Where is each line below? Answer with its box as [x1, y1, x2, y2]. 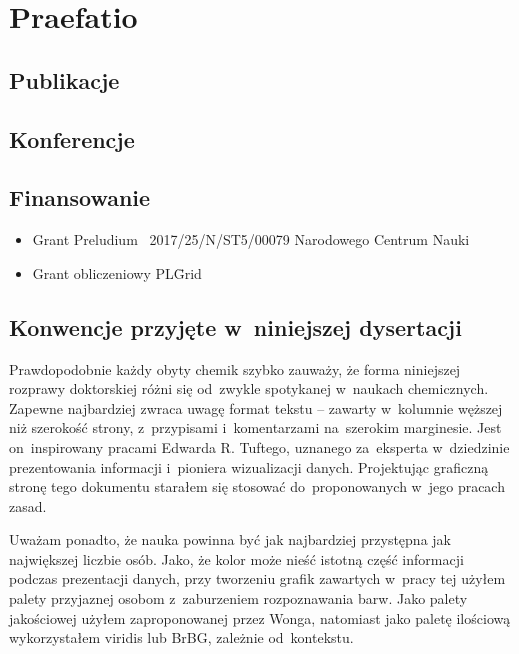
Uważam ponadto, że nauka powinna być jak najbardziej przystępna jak [9, 529, 451, 550]
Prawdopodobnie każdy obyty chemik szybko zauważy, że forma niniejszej [9, 358, 461, 379]
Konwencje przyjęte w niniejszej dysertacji [9, 311, 462, 342]
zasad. [9, 495, 47, 516]
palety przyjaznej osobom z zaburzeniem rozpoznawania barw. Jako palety [9, 588, 468, 609]
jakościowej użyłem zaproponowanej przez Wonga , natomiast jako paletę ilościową [9, 607, 511, 628]
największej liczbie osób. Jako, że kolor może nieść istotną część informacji [9, 548, 464, 569]
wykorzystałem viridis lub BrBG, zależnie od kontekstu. [9, 627, 354, 648]
